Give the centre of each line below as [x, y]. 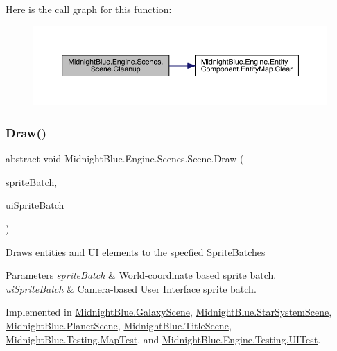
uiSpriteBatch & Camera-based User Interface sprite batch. [131, 288]
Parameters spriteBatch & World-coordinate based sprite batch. [141, 275]
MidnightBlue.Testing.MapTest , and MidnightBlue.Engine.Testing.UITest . [163, 339]
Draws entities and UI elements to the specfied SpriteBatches [136, 251]
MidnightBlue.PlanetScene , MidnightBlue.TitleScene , [119, 325]
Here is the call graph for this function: [89, 9]
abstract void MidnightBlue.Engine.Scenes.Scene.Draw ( [125, 159]
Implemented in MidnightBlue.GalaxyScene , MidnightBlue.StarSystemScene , [169, 312]
